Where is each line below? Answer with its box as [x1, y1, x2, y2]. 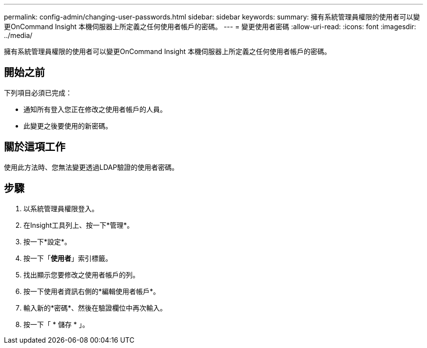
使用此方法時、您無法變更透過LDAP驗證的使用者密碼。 [4, 163, 179, 171]
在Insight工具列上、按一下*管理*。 [23, 220, 134, 229]
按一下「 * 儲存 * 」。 [23, 320, 89, 329]
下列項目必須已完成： [4, 88, 72, 97]
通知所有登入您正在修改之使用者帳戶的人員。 [23, 105, 167, 113]
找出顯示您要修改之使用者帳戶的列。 [23, 270, 139, 279]
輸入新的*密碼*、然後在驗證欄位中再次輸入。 [23, 303, 167, 312]
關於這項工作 [4, 141, 65, 153]
